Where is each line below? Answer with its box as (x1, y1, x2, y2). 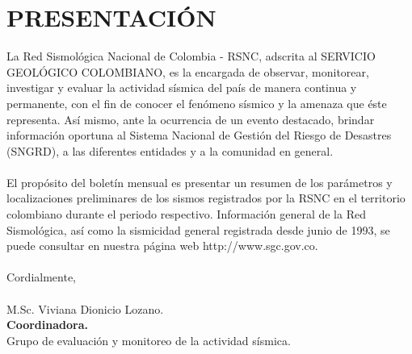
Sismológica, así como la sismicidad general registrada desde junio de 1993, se (6, 221, 390, 238)
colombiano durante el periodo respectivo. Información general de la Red (6, 206, 366, 223)
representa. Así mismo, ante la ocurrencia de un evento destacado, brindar (6, 110, 375, 127)
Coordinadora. (6, 316, 88, 333)
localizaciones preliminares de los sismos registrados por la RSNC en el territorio (6, 189, 406, 206)
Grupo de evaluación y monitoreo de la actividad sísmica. (6, 331, 291, 348)
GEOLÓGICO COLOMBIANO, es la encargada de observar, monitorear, (6, 63, 369, 80)
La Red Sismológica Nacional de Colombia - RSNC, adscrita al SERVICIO (6, 48, 376, 65)
